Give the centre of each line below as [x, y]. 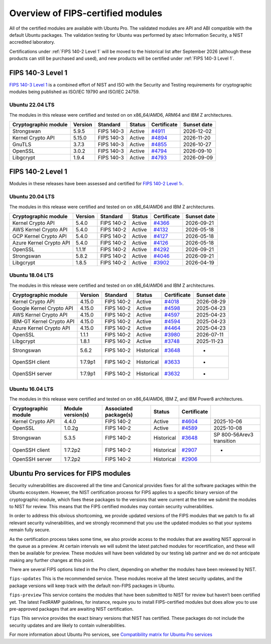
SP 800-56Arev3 [233, 435]
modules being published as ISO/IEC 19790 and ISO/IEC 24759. [75, 92]
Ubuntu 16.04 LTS [31, 389]
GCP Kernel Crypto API [40, 236]
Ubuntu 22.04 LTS [32, 105]
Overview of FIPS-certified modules [86, 13]
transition [225, 441]
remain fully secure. [30, 530]
